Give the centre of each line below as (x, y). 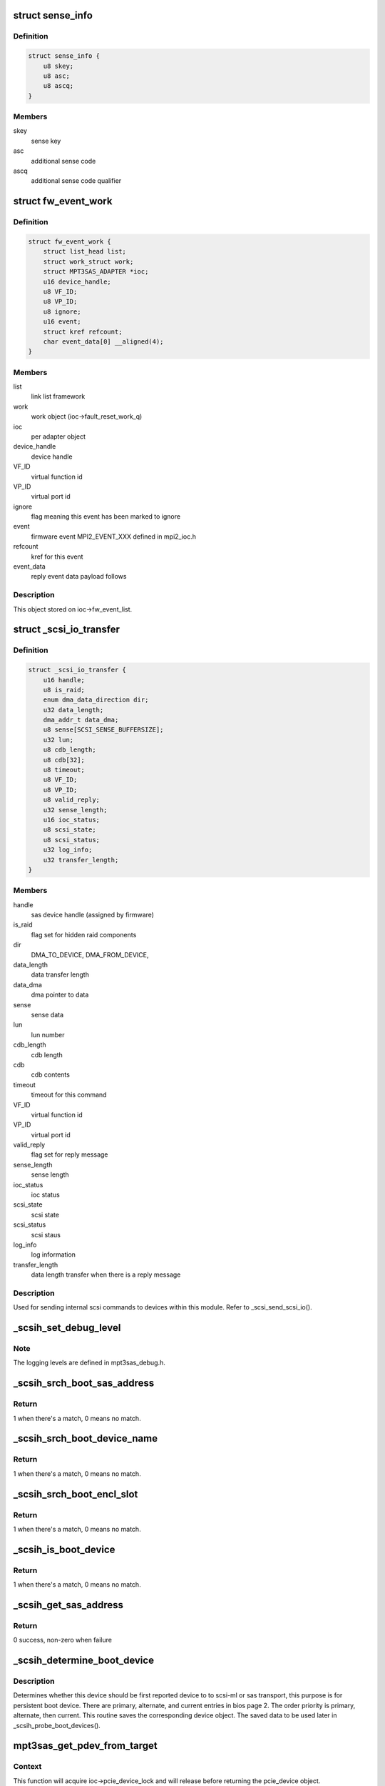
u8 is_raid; (64, 690)
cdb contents (51, 1074)
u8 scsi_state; (70, 830)
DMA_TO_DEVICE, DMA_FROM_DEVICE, (90, 954)
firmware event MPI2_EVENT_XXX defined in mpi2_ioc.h (113, 537)
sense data (47, 1014)
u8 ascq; (58, 86)
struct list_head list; (84, 251)
